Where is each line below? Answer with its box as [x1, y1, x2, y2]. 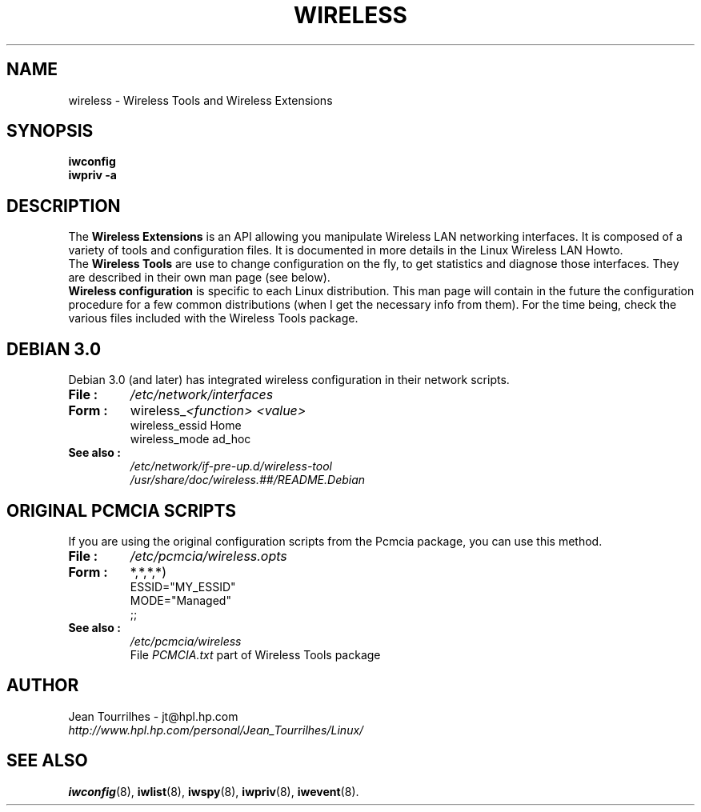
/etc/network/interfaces [130, 386, 274, 403]
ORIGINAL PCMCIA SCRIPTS [6, 500, 237, 521]
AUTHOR [6, 675, 79, 696]
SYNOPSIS [6, 121, 94, 142]
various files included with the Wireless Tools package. [68, 311, 359, 326]
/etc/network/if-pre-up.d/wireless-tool [130, 459, 332, 474]
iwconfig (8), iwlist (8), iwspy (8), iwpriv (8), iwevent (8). [68, 784, 359, 798]
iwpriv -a [68, 168, 117, 182]
